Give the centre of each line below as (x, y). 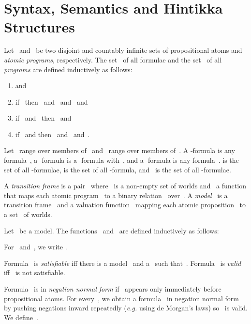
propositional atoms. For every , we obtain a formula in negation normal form (121, 298)
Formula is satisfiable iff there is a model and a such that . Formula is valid (123, 263)
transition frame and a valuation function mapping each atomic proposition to (125, 205)
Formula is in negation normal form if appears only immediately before (113, 289)
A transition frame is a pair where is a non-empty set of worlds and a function (125, 186)
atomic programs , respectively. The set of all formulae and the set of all (113, 59)
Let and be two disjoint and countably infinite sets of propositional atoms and (123, 50)
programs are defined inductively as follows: (68, 69)
